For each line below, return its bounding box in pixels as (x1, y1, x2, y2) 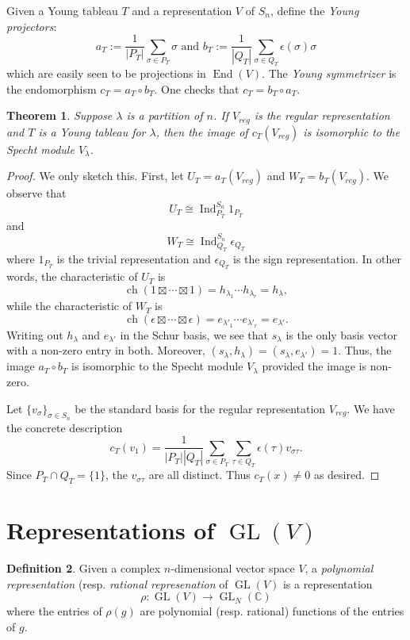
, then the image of (155, 123, 248, 140)
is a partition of (126, 107, 203, 124)
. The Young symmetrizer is (262, 64, 397, 81)
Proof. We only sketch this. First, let (6, 167, 184, 184)
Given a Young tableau (6, 2, 118, 18)
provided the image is (262, 358, 366, 374)
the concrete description (6, 419, 123, 435)
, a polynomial (305, 560, 374, 577)
